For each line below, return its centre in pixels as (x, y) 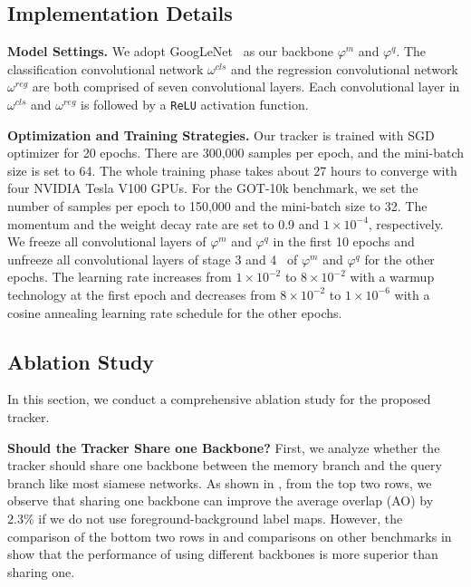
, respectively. (406, 223)
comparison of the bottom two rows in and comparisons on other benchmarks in (230, 536)
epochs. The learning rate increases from (120, 277)
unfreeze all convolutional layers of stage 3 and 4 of (153, 259)
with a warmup (392, 277)
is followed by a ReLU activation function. (195, 104)
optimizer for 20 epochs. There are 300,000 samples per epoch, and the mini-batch (236, 153)
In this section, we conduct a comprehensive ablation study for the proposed (219, 399)
